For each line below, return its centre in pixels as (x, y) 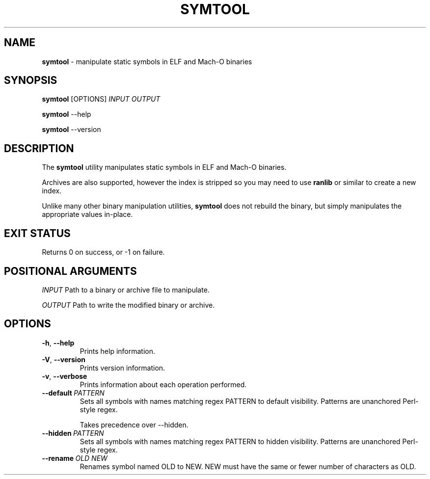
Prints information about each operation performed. (163, 384)
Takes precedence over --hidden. (134, 425)
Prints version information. (122, 368)
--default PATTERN (73, 393)
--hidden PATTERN (73, 433)
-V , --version (64, 359)
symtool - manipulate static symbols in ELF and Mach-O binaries (147, 61)
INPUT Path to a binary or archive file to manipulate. (126, 290)
